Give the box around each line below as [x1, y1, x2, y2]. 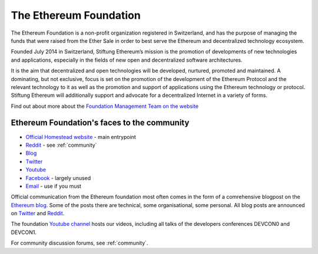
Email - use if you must [25, 182, 82, 189]
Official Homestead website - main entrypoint [25, 133, 137, 140]
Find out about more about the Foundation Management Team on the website [11, 103, 199, 110]
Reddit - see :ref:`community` [25, 141, 97, 148]
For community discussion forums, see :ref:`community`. [11, 239, 148, 246]
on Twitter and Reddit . [11, 210, 65, 217]
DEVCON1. [11, 229, 37, 236]
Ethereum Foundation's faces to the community [11, 118, 190, 128]
